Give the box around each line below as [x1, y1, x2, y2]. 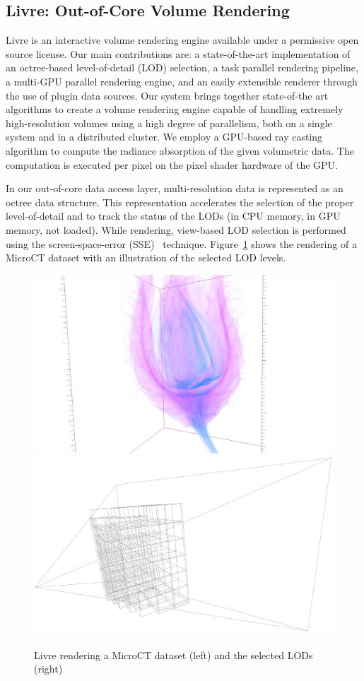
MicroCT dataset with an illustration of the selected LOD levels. [6, 250, 286, 265]
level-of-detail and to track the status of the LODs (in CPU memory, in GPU [6, 208, 341, 223]
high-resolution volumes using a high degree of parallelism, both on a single [6, 115, 332, 130]
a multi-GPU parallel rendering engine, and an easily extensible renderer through [6, 73, 358, 88]
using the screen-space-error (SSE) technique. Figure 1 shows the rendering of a [6, 236, 357, 251]
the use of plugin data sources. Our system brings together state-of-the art [6, 88, 329, 102]
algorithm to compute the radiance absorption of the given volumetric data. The [6, 143, 354, 158]
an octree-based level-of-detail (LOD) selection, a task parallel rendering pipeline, [6, 60, 358, 75]
